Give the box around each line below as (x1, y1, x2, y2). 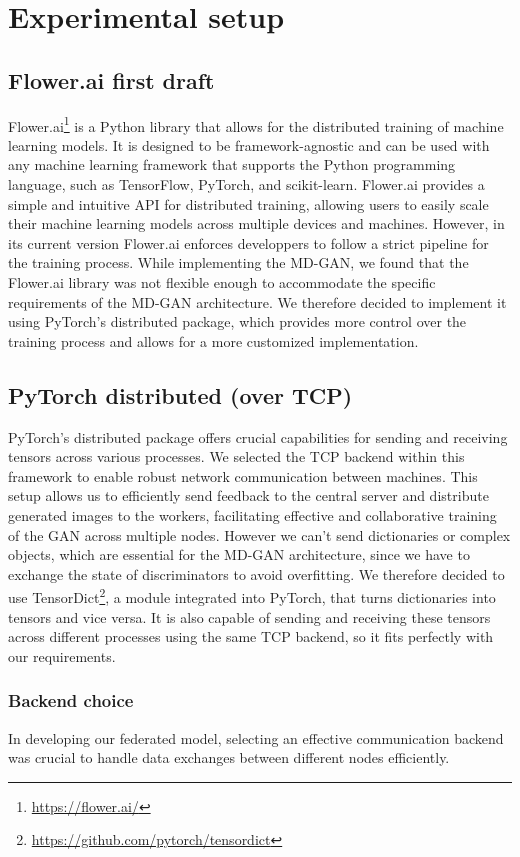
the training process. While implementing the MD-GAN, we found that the (8, 252, 469, 273)
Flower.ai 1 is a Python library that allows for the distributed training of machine (8, 112, 504, 136)
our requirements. (8, 645, 116, 666)
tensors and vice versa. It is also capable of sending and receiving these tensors (8, 606, 491, 627)
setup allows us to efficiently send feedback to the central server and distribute (8, 485, 489, 506)
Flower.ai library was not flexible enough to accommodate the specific (8, 271, 436, 292)
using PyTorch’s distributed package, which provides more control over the (8, 311, 467, 332)
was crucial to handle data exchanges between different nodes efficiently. (8, 747, 450, 768)
